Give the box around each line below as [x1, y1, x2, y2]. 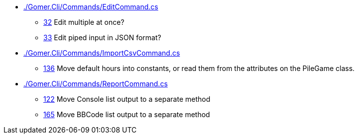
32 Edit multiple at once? [43, 18, 124, 26]
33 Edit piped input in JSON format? [43, 33, 161, 42]
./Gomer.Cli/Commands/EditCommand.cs [23, 2, 158, 11]
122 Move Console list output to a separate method [43, 95, 211, 103]
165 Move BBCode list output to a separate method [43, 110, 210, 119]
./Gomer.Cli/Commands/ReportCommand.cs [23, 79, 168, 88]
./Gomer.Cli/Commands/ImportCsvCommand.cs [23, 49, 180, 57]
